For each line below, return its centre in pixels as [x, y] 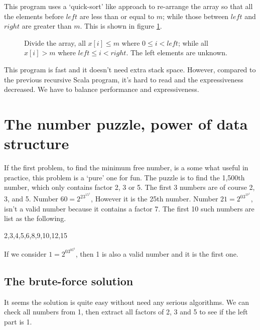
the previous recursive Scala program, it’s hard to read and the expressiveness [124, 79]
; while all [193, 42]
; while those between [196, 16]
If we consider [25, 253]
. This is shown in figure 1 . [121, 26]
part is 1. [18, 321]
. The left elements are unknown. [177, 52]
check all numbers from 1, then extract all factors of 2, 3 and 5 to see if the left [126, 312]
